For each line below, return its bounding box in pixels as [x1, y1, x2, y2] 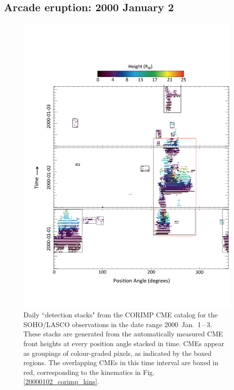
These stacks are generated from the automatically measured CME [23, 329, 223, 339]
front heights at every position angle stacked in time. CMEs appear [23, 338, 225, 348]
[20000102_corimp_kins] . [23, 376, 99, 387]
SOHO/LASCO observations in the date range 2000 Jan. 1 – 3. [23, 319, 212, 329]
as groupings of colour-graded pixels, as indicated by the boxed [23, 348, 212, 358]
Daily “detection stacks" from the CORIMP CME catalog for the [23, 310, 218, 320]
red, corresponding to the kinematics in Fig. [23, 367, 155, 377]
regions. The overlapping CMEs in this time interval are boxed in [23, 357, 218, 368]
